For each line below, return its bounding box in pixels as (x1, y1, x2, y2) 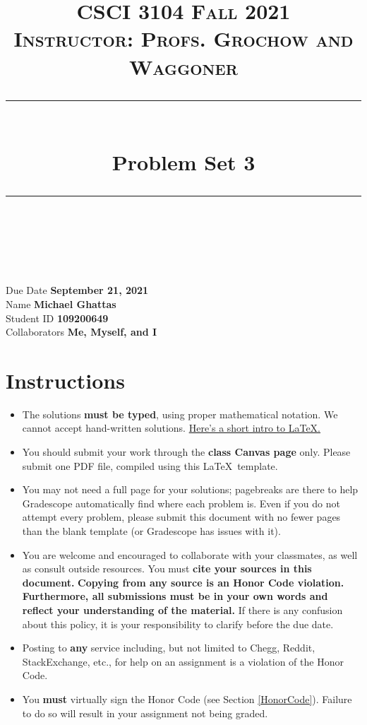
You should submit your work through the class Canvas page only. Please (22, 444, 351, 459)
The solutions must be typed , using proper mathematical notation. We (22, 406, 338, 421)
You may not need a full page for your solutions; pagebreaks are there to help (22, 482, 359, 497)
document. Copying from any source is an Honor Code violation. (22, 574, 344, 589)
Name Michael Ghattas (6, 296, 116, 311)
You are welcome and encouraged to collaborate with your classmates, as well (22, 547, 358, 562)
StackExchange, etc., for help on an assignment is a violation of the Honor (22, 654, 344, 668)
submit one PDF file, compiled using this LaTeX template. (22, 458, 278, 473)
